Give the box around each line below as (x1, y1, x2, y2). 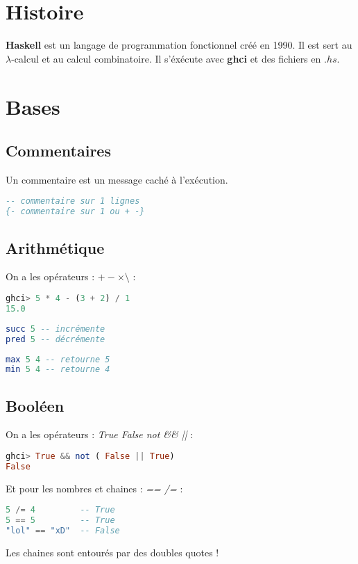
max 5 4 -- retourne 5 (6, 354, 110, 364)
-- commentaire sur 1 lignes (6, 196, 140, 207)
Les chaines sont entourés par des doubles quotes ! (6, 545, 219, 560)
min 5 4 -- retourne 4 (6, 364, 110, 375)
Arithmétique (6, 236, 105, 258)
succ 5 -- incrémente (6, 323, 105, 334)
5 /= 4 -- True (6, 505, 115, 515)
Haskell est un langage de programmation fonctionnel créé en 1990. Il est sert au (6, 38, 352, 52)
